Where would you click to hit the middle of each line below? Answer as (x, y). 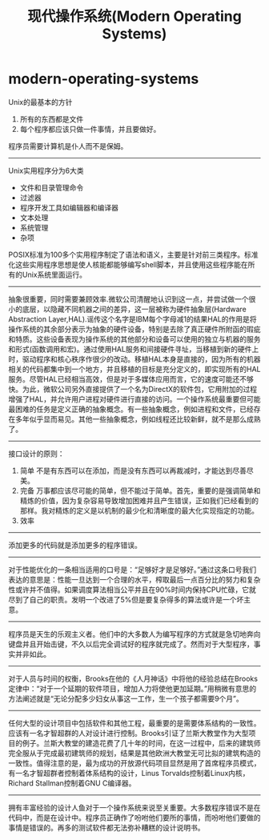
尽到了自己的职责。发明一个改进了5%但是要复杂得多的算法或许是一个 (123, 599)
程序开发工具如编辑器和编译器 (69, 207)
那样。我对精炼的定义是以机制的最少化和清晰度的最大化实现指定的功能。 (139, 510)
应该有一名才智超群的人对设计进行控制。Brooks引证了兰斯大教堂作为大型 (129, 733)
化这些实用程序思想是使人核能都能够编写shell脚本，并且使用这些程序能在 (128, 264)
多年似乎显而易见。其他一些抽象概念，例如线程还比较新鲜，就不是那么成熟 (138, 419)
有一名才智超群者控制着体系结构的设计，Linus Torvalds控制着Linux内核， (129, 773)
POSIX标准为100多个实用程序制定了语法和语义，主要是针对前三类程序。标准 (133, 254)
